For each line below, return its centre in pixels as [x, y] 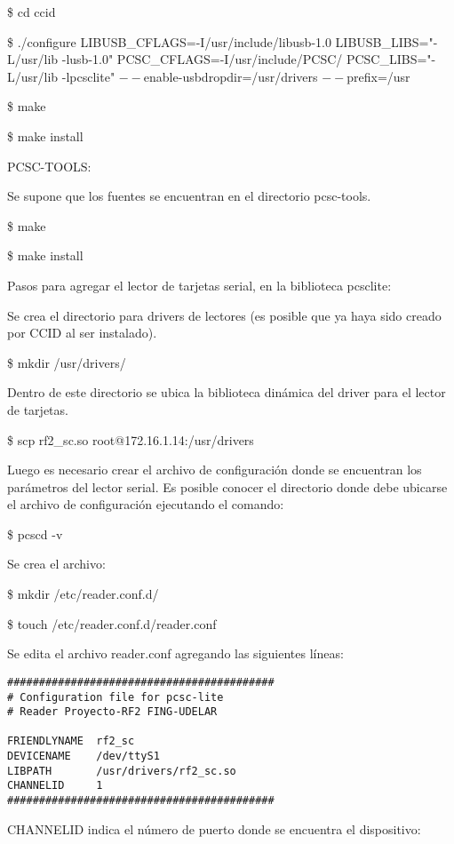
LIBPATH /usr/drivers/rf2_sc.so [122, 771]
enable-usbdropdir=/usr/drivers [231, 76]
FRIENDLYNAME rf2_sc [71, 741]
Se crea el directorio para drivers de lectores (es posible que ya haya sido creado [224, 315]
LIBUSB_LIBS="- [386, 41]
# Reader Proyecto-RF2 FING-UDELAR [112, 712]
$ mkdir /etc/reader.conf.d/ [83, 594]
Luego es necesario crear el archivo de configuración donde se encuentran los [215, 470]
